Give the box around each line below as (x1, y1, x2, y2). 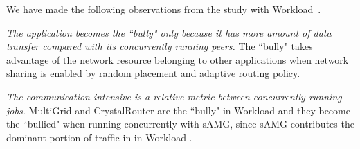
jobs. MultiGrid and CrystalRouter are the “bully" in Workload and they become (6, 103, 350, 117)
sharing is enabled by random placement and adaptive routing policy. (6, 66, 300, 80)
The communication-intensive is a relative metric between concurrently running (6, 89, 342, 103)
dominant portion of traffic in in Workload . (6, 130, 192, 144)
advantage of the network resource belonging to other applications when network (6, 52, 349, 67)
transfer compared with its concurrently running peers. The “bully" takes (6, 39, 313, 53)
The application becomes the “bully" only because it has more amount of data (6, 25, 332, 40)
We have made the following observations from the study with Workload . (6, 2, 321, 16)
